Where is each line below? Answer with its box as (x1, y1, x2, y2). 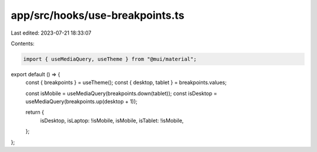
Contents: (11, 40, 35, 47)
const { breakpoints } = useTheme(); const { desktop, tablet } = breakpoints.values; (25, 79, 227, 86)
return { (25, 109, 44, 116)
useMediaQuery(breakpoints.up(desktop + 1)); (25, 98, 138, 105)
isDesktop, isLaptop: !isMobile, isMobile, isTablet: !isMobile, (40, 117, 184, 124)
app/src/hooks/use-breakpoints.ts (11, 9, 185, 22)
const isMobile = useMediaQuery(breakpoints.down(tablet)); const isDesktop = (25, 90, 217, 97)
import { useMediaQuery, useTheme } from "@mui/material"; (23, 56, 197, 62)
